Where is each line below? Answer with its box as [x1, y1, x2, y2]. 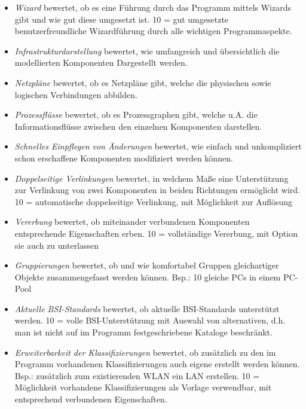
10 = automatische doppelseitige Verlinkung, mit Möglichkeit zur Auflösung [14, 195, 293, 207]
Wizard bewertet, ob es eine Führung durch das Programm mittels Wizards [14, 1, 291, 13]
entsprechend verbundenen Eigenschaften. [14, 393, 167, 405]
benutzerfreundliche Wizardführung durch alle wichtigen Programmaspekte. [14, 25, 292, 37]
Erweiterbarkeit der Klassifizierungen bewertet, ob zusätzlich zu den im [14, 346, 276, 358]
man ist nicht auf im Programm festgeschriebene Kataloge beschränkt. [14, 326, 273, 338]
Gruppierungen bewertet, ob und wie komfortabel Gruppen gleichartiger [14, 259, 279, 271]
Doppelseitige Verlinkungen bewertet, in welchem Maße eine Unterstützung [14, 172, 289, 184]
